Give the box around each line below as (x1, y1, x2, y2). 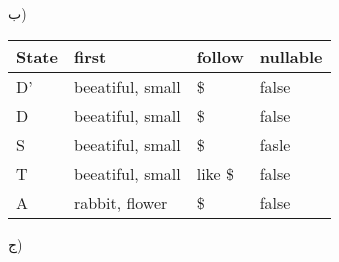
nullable (259, 44, 323, 68)
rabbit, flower (73, 190, 168, 214)
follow (196, 44, 244, 68)
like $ (196, 161, 235, 185)
